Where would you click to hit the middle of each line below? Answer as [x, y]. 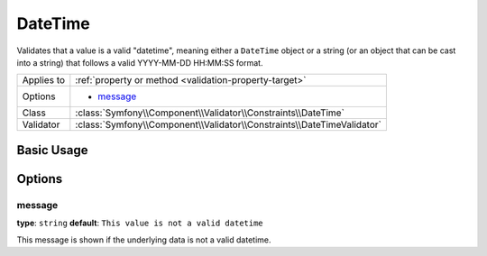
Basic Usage [52, 150]
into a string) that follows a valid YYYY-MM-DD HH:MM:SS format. [140, 62]
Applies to [44, 80]
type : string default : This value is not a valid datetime [140, 223]
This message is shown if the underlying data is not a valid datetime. [144, 240]
